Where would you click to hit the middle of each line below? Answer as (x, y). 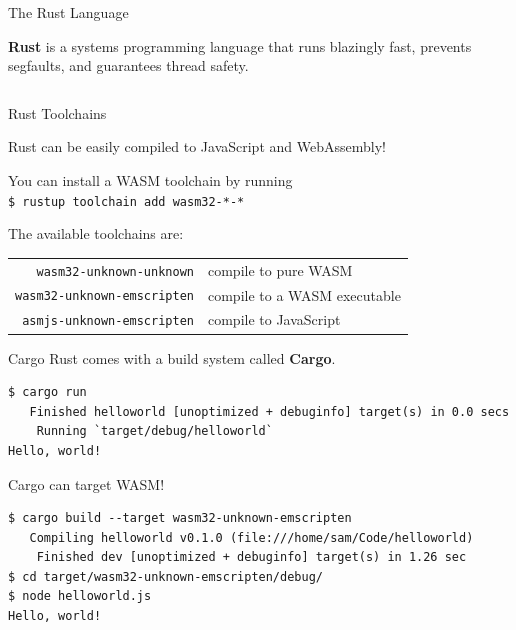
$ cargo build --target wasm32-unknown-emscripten (180, 518)
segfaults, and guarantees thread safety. (128, 65)
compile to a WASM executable (304, 294)
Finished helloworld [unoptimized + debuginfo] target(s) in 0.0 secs (269, 411)
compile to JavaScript (274, 319)
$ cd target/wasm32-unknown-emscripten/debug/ (165, 576)
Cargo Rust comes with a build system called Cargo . (172, 357)
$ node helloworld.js (80, 596)
